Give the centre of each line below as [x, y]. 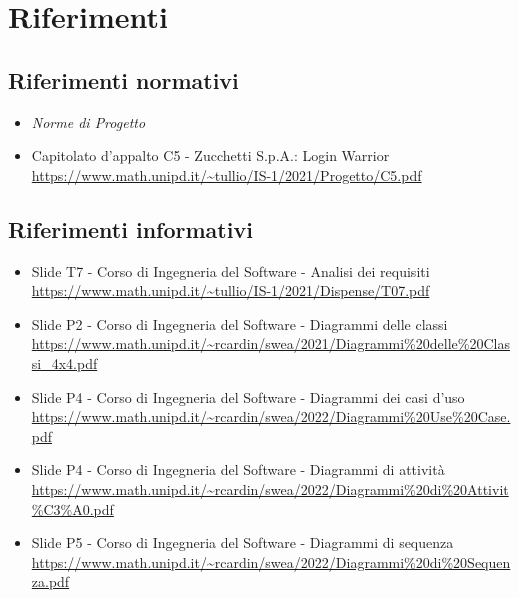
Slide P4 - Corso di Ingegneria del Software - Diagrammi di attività [238, 469]
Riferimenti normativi [123, 79]
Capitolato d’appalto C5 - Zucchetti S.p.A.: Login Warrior [210, 155]
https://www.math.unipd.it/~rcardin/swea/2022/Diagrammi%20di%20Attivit [270, 488]
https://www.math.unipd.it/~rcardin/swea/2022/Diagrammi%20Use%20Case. [271, 416]
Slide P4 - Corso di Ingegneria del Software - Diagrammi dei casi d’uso [248, 396]
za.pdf [50, 581]
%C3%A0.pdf [72, 508]
